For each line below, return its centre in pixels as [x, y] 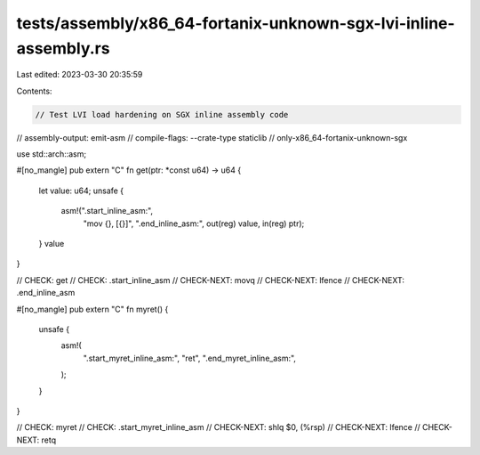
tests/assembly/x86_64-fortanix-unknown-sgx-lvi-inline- [236, 23]
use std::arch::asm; [52, 154]
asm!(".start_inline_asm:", [107, 211]
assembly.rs [63, 48]
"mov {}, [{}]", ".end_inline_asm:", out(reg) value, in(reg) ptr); [194, 223]
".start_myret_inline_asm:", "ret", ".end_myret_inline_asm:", [190, 358]
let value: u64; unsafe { [81, 191]
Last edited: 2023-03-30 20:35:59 [80, 75]
